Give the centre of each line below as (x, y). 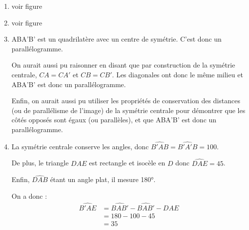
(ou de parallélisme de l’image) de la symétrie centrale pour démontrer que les (128, 110)
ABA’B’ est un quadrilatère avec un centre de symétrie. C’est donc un (116, 39)
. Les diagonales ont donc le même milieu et (177, 74)
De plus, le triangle (40, 163)
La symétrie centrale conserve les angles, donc (80, 146)
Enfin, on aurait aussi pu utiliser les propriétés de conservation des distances (126, 101)
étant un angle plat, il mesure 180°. (103, 179)
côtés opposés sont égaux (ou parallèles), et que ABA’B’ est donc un (114, 120)
